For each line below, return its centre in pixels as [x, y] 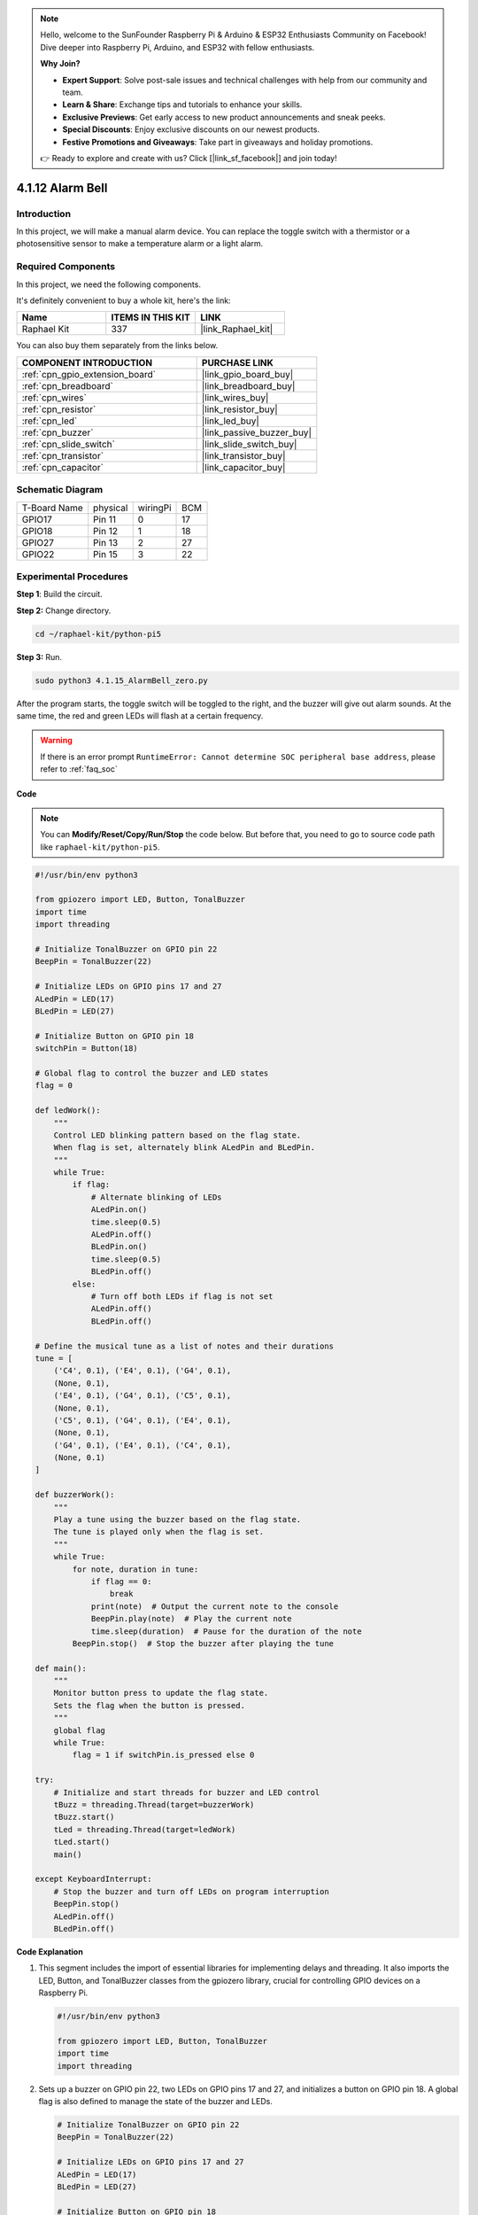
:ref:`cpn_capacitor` [62, 467]
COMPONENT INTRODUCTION [87, 362]
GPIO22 [38, 554]
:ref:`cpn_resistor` [59, 409]
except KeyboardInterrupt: [93, 1879]
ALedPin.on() [119, 1210]
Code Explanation [50, 1951]
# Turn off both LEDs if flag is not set [182, 1296]
